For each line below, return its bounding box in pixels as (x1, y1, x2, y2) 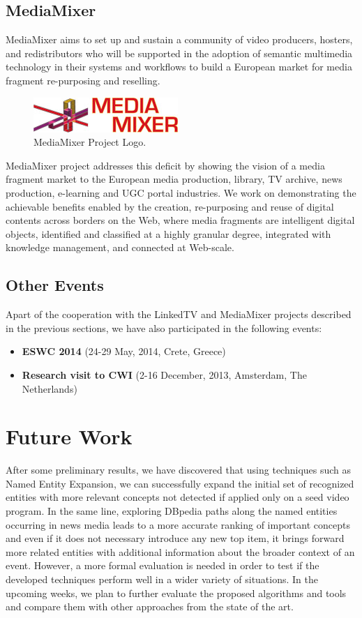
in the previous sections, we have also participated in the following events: (6, 320, 322, 335)
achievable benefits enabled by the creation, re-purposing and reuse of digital (6, 199, 334, 213)
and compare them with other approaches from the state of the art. (6, 599, 294, 614)
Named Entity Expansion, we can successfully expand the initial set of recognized (6, 476, 354, 490)
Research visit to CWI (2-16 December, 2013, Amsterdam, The (22, 367, 307, 382)
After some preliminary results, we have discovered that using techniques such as (6, 462, 352, 477)
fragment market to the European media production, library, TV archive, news (6, 172, 342, 186)
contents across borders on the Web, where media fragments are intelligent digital (6, 213, 355, 227)
